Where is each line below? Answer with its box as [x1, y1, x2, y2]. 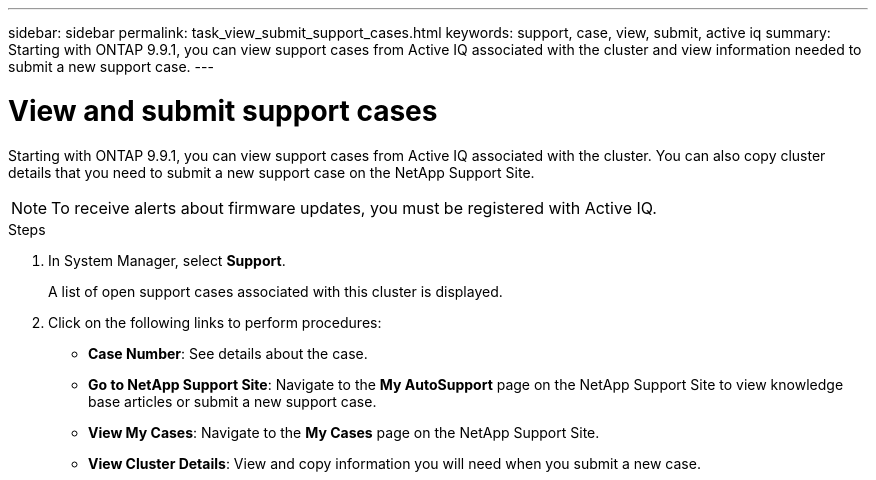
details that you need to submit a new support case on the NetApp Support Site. [8, 163, 535, 181]
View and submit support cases [8, 93, 438, 128]
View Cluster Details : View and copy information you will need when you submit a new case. [88, 454, 701, 472]
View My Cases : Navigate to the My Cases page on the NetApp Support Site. [88, 423, 600, 441]
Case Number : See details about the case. [88, 344, 368, 362]
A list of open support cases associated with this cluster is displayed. [48, 282, 503, 300]
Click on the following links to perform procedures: [48, 313, 382, 331]
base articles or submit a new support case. [88, 392, 377, 410]
